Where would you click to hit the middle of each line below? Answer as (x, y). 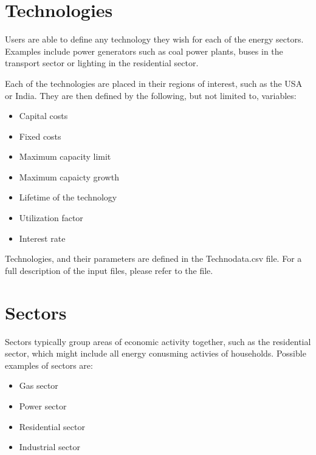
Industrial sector (50, 447)
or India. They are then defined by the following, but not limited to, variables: (151, 95)
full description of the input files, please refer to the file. (109, 270)
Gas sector (39, 385)
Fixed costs (40, 136)
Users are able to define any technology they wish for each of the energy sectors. (154, 39)
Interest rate (42, 238)
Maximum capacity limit (65, 156)
